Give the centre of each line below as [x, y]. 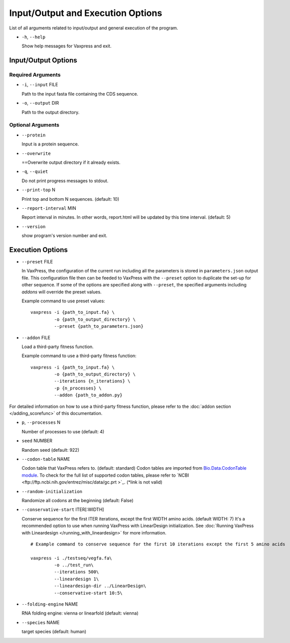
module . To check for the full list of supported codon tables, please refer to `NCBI [105, 475]
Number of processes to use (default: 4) [63, 431]
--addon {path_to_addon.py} [88, 395]
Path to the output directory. [51, 112]
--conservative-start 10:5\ [88, 593]
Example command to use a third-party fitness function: [79, 356]
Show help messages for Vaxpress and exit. [67, 46]
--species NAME [41, 622]
